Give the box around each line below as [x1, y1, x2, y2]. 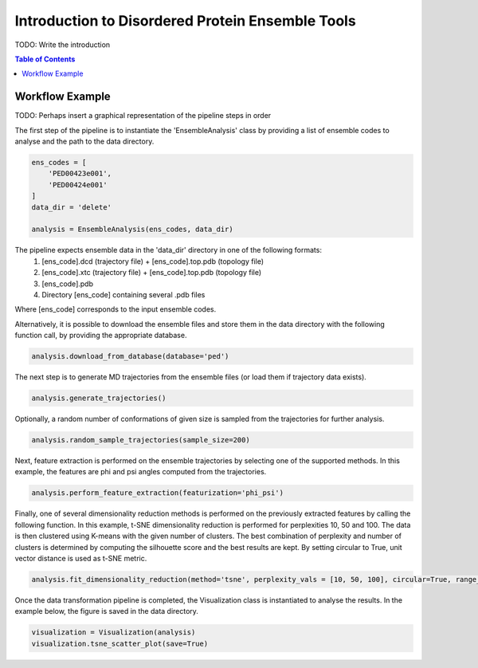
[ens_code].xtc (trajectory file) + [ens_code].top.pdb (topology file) [41, 268, 262, 277]
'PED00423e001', [48, 169, 112, 179]
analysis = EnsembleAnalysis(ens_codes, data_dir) [31, 225, 234, 234]
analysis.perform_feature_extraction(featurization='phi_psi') [31, 489, 284, 497]
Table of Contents [14, 54, 76, 64]
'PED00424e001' [48, 180, 108, 189]
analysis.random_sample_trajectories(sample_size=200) [31, 435, 250, 444]
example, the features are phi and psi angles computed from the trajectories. [14, 467, 267, 477]
